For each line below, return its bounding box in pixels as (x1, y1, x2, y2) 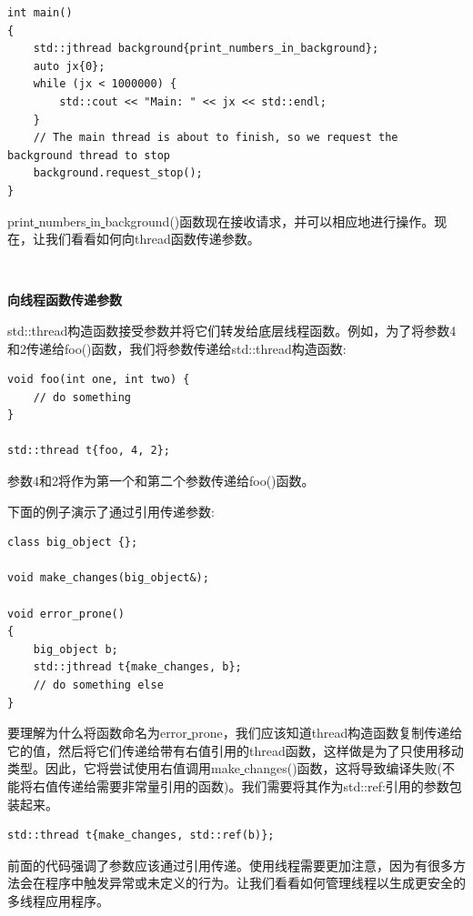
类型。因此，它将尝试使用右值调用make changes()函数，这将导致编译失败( (7, 759, 443, 778)
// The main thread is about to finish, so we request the (33, 131, 398, 145)
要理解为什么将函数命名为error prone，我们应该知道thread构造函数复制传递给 (7, 723, 463, 742)
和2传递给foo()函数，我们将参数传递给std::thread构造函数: (7, 338, 347, 357)
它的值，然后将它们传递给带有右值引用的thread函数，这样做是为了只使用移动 (7, 740, 464, 760)
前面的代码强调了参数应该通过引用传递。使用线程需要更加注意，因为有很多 (7, 855, 453, 874)
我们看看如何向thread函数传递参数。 (45, 229, 260, 248)
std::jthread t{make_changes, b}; (33, 660, 242, 674)
